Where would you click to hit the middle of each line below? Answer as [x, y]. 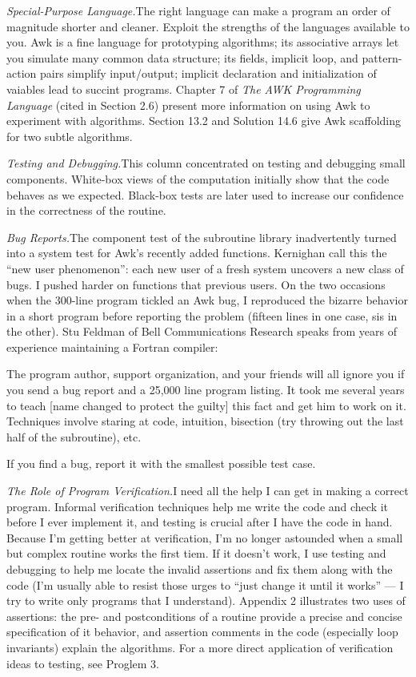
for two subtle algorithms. [70, 136]
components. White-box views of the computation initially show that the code [198, 178]
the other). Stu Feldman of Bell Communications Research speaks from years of [202, 331]
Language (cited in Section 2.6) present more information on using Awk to [188, 105]
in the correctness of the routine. [86, 210]
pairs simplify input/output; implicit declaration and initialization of [208, 73]
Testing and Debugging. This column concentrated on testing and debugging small [206, 163]
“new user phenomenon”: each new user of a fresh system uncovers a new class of [205, 268]
